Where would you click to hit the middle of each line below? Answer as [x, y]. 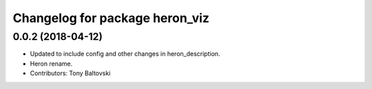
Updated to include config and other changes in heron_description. [125, 54]
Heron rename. [51, 63]
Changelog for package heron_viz [111, 18]
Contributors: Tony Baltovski [70, 73]
